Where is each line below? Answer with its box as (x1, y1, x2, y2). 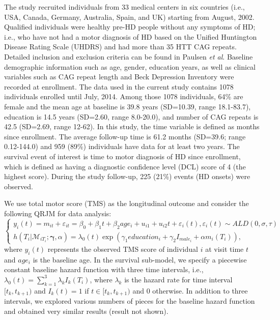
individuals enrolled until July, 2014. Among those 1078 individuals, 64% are (4, 91, 243, 102)
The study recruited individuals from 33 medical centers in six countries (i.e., (4, 2, 245, 12)
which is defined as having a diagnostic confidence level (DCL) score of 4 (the (4, 161, 246, 171)
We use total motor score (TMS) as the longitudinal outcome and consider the (4, 198, 249, 209)
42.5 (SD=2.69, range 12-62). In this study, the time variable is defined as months (4, 121, 260, 132)
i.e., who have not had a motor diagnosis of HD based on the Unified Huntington (4, 31, 257, 42)
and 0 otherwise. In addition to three (132, 285, 248, 296)
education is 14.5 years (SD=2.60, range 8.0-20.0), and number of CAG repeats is (4, 111, 259, 122)
